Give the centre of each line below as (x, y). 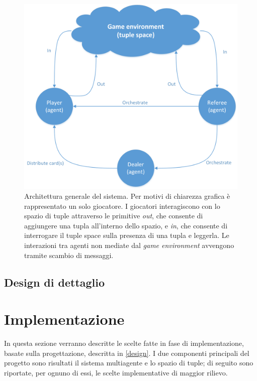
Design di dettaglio (55, 282)
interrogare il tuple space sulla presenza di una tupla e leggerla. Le (127, 235)
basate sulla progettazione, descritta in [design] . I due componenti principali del (127, 353)
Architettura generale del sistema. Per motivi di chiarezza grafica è (127, 196)
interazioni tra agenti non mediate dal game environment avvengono (129, 245)
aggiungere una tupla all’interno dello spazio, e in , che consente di (126, 225)
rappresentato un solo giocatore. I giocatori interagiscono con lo (122, 206)
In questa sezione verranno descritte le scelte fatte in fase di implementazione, (124, 343)
